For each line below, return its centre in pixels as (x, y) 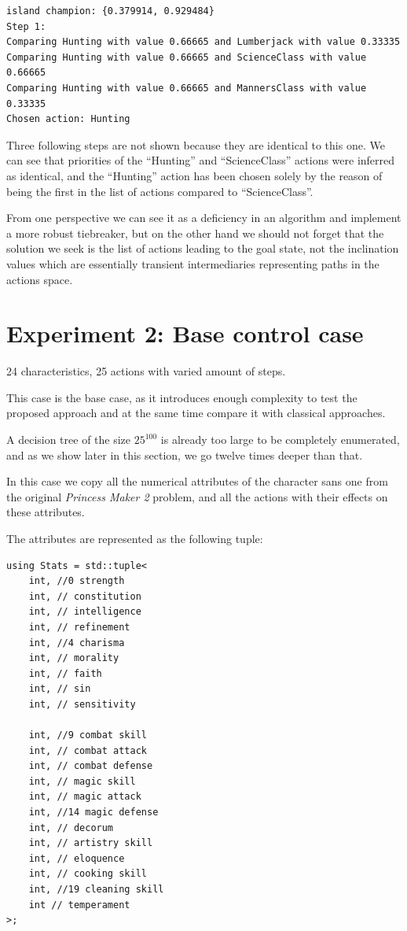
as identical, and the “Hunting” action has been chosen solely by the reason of (194, 175)
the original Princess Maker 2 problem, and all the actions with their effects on (197, 496)
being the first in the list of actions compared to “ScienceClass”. (160, 191)
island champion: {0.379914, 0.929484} (110, 11)
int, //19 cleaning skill (96, 890)
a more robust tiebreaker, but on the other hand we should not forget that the (195, 233)
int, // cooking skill (88, 874)
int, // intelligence (85, 612)
